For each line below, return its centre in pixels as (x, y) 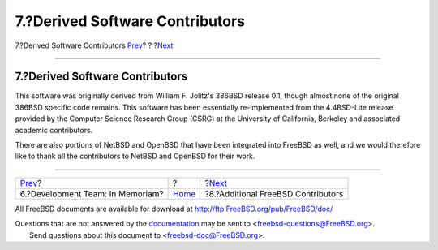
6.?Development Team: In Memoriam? (92, 193)
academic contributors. (54, 130)
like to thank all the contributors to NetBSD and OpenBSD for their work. (135, 156)
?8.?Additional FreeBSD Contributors (274, 193)
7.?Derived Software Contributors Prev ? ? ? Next (94, 45)
